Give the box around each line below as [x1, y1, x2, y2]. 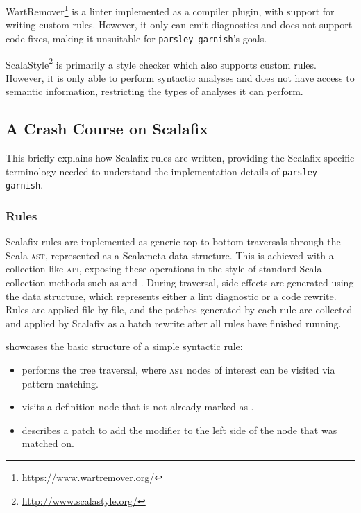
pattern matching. [22, 376, 99, 390]
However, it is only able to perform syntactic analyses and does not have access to [6, 70, 355, 85]
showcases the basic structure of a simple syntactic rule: [6, 339, 243, 354]
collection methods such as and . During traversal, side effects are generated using [6, 275, 354, 290]
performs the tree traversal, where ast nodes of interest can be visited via [22, 363, 335, 377]
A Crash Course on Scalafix [6, 118, 209, 139]
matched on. [22, 436, 74, 451]
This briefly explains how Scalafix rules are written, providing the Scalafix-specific [6, 150, 355, 165]
